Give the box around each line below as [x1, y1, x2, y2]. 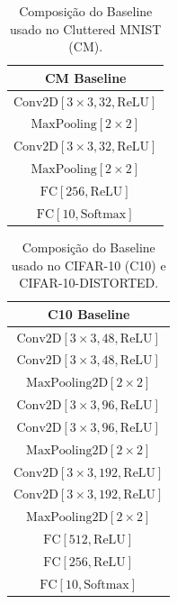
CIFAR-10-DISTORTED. [19, 273, 159, 292]
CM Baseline [44, 68, 127, 87]
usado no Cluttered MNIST [9, 19, 162, 38]
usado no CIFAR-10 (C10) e [11, 255, 166, 274]
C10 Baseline [48, 304, 130, 323]
